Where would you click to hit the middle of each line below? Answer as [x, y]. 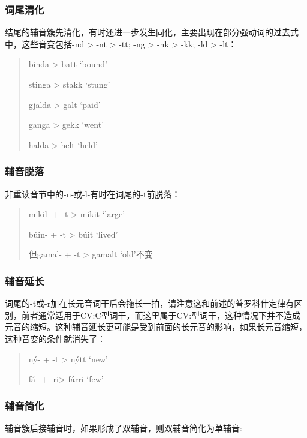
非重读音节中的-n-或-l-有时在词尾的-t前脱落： [93, 193]
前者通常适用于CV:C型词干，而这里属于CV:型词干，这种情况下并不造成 [161, 315]
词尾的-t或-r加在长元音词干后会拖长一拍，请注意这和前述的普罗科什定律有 [150, 303]
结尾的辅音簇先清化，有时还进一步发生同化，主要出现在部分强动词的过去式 [152, 32]
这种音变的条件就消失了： [55, 338]
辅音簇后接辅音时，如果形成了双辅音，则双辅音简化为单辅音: [124, 427]
